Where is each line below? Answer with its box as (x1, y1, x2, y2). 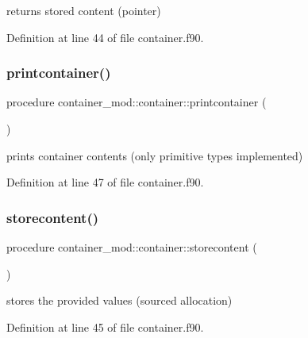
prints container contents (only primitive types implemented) (6, 147, 303, 163)
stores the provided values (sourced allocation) (6, 292, 233, 309)
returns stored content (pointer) (6, 2, 161, 18)
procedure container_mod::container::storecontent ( (6, 239, 257, 255)
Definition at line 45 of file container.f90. (6, 318, 204, 335)
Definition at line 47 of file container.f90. (6, 174, 204, 190)
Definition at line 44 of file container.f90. (6, 29, 204, 45)
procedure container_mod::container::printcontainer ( (6, 94, 267, 110)
